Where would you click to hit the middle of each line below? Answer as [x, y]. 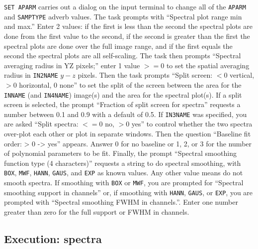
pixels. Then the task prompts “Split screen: [145, 75]
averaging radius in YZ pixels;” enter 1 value [72, 65]
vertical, [242, 75]
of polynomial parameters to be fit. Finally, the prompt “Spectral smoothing [121, 153]
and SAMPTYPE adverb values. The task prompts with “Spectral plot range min [123, 16]
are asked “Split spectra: [41, 124]
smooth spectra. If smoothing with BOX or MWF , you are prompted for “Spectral [124, 183]
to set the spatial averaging [208, 65]
